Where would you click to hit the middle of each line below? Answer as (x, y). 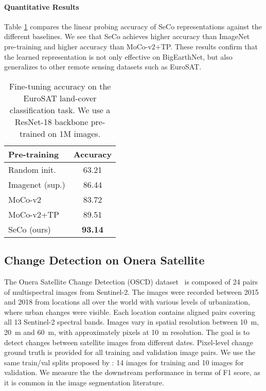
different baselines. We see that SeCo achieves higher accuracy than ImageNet (127, 36)
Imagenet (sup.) (37, 184)
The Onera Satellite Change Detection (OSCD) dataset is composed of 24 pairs (131, 281)
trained (32, 133)
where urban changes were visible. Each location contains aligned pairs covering (130, 312)
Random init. (32, 169)
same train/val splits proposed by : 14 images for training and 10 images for (124, 362)
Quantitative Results (42, 6)
